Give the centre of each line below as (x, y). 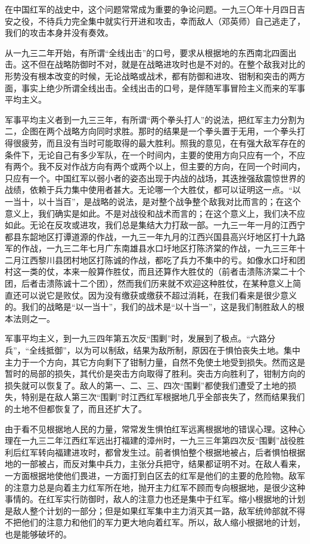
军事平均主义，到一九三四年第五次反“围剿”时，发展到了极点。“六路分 (140, 338)
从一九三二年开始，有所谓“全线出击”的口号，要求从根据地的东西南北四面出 (151, 52)
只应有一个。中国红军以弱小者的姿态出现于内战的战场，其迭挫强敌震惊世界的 (155, 178)
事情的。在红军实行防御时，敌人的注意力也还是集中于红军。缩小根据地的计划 (155, 499)
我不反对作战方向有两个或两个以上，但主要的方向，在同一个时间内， (171, 166)
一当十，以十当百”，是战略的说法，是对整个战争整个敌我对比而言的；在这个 (153, 201)
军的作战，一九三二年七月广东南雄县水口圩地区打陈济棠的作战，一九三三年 (151, 248)
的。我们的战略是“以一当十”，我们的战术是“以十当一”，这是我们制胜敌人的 (151, 307)
